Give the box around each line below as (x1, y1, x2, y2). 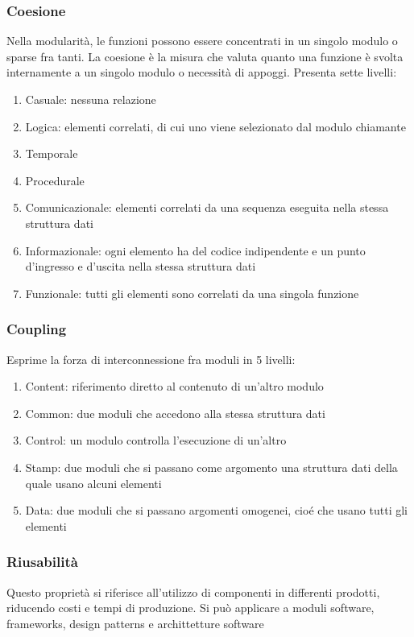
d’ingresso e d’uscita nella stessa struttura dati (25, 258, 256, 275)
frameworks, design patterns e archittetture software (6, 614, 264, 631)
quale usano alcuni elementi (25, 474, 162, 491)
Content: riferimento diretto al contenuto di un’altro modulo (25, 378, 324, 395)
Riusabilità (6, 552, 78, 572)
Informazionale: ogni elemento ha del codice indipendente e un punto (25, 242, 366, 259)
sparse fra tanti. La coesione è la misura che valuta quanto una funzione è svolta (6, 48, 404, 64)
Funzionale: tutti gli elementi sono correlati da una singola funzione (25, 284, 359, 301)
